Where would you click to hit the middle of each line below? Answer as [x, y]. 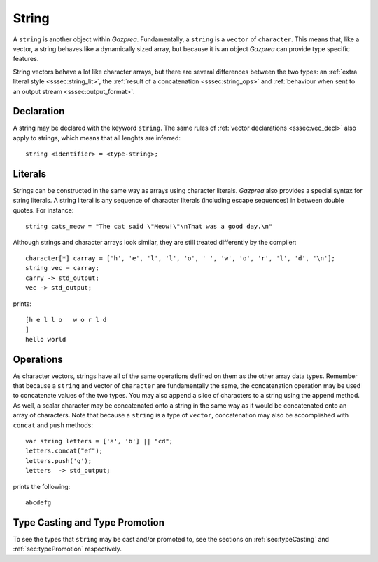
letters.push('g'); [59, 461]
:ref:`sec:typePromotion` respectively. [67, 549]
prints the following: [42, 486]
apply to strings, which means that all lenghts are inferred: [97, 138]
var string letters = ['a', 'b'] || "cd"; [99, 441]
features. [26, 59]
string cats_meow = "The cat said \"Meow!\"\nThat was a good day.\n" [149, 227]
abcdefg [38, 502]
